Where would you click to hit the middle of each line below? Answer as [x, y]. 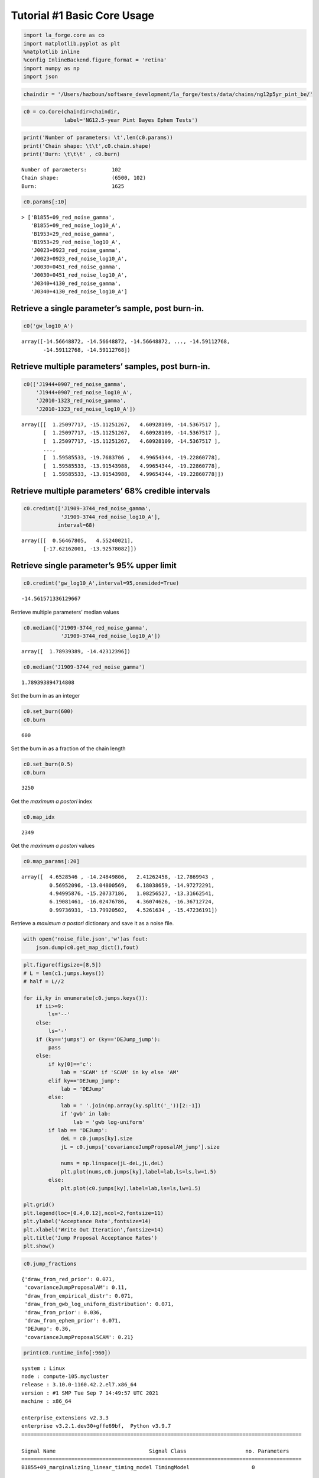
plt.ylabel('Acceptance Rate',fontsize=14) [87, 1221]
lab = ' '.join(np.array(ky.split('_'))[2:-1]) [131, 1105]
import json [41, 77]
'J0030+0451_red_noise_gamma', [76, 267]
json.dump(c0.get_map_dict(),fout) [87, 947]
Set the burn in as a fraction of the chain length [69, 748]
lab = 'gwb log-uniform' [109, 1122]
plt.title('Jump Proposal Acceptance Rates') [90, 1238]
